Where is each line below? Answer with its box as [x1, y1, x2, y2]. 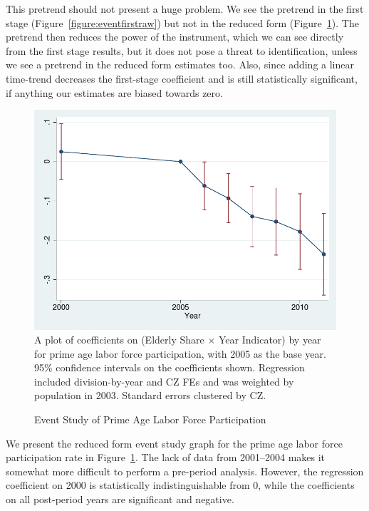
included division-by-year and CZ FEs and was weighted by [34, 373, 294, 388]
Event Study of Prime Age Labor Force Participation [34, 412, 266, 427]
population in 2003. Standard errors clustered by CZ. [34, 388, 266, 403]
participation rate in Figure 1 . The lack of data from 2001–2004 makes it [6, 450, 326, 465]
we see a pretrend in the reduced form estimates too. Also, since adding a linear [6, 57, 354, 72]
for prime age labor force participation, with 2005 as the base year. [34, 346, 326, 361]
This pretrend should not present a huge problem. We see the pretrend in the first [6, 1, 364, 16]
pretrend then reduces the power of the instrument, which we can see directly [6, 29, 344, 44]
